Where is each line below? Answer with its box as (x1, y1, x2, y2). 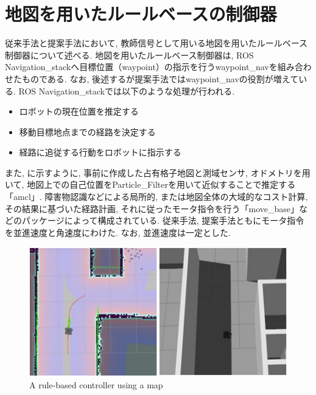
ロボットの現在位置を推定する (19, 105, 139, 118)
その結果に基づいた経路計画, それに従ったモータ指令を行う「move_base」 (5, 202, 300, 215)
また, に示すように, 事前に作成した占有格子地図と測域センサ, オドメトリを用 (5, 166, 311, 179)
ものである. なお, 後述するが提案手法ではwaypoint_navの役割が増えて (21, 72, 299, 85)
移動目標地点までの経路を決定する (19, 125, 156, 138)
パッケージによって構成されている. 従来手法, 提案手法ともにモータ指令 (21, 214, 304, 227)
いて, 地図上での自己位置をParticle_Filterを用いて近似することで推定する (5, 178, 296, 191)
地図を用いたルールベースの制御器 (5, 1, 277, 26)
